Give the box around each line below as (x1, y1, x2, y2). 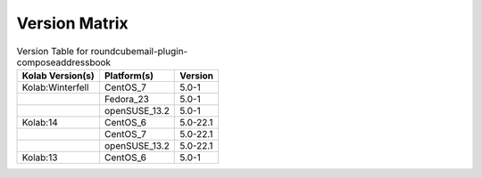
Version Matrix (16, 13, 129, 33)
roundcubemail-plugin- (90, 44, 188, 57)
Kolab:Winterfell (21, 81, 89, 93)
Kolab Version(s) (21, 69, 96, 82)
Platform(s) (104, 69, 154, 82)
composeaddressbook (16, 56, 112, 69)
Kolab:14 (21, 116, 58, 128)
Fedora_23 (104, 93, 149, 105)
